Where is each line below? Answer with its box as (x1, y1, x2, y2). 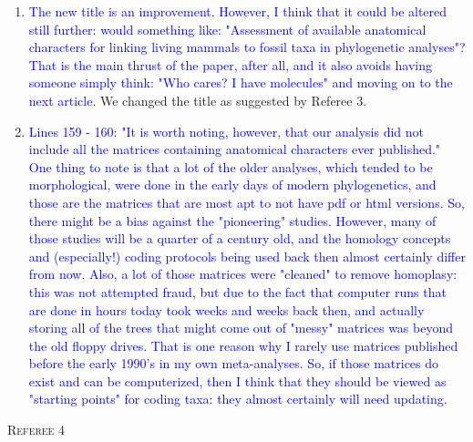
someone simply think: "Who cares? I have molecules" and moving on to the (28, 73, 453, 92)
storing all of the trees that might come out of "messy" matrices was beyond (28, 318, 454, 337)
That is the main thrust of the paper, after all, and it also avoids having (28, 55, 433, 74)
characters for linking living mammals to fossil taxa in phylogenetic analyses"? (28, 37, 466, 57)
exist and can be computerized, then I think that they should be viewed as (28, 371, 447, 390)
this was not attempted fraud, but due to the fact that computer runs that (28, 282, 447, 301)
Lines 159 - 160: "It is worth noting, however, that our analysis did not (28, 121, 425, 140)
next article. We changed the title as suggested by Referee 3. (28, 90, 367, 109)
